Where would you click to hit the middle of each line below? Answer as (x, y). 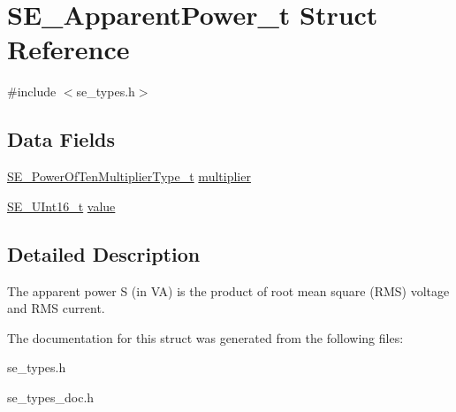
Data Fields (61, 139)
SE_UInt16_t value (61, 206)
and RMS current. (56, 308)
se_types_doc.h (51, 397)
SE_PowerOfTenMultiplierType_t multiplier (129, 176)
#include (32, 92)
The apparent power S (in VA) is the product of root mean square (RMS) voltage (228, 290)
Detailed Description (104, 253)
